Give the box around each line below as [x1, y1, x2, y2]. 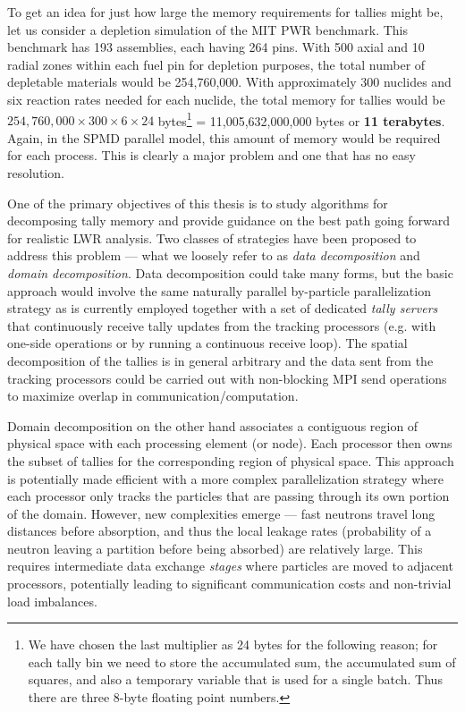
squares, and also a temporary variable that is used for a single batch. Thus [28, 670, 443, 689]
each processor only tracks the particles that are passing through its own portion [7, 487, 450, 505]
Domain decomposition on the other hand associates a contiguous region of [7, 416, 418, 435]
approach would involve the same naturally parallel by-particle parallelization [7, 281, 431, 300]
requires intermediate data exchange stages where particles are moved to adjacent [7, 556, 453, 575]
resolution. [7, 164, 64, 182]
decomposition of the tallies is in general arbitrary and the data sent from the [7, 351, 434, 369]
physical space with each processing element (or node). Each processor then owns [7, 434, 452, 453]
